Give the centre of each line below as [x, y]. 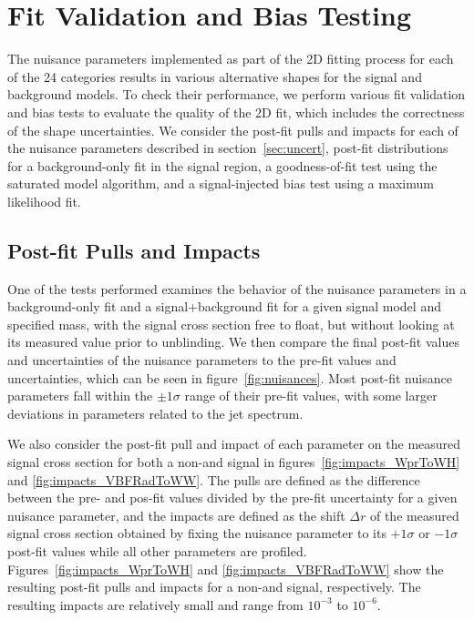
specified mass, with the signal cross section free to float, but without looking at [231, 324]
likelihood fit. [44, 201]
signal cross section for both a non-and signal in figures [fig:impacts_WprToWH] [234, 462]
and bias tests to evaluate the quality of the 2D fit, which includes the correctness [236, 112]
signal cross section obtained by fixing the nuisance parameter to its [197, 533]
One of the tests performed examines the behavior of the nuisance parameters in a [237, 288]
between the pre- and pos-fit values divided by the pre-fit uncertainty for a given [232, 498]
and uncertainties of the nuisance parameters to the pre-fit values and [202, 360]
